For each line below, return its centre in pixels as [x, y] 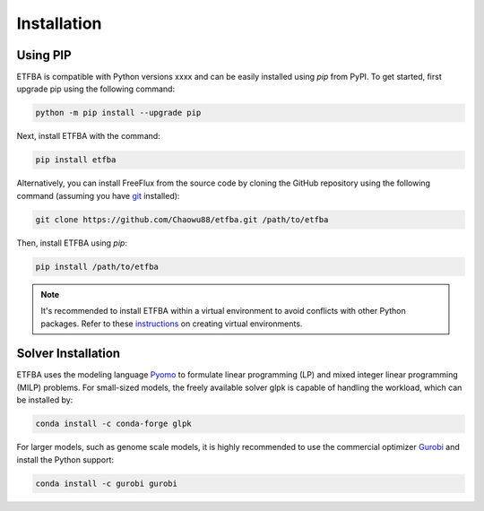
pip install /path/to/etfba [97, 266]
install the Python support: [65, 459]
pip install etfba [76, 160]
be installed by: [45, 400]
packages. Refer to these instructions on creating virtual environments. [172, 324]
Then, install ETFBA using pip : [72, 243]
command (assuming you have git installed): [98, 195]
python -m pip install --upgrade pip [118, 113]
